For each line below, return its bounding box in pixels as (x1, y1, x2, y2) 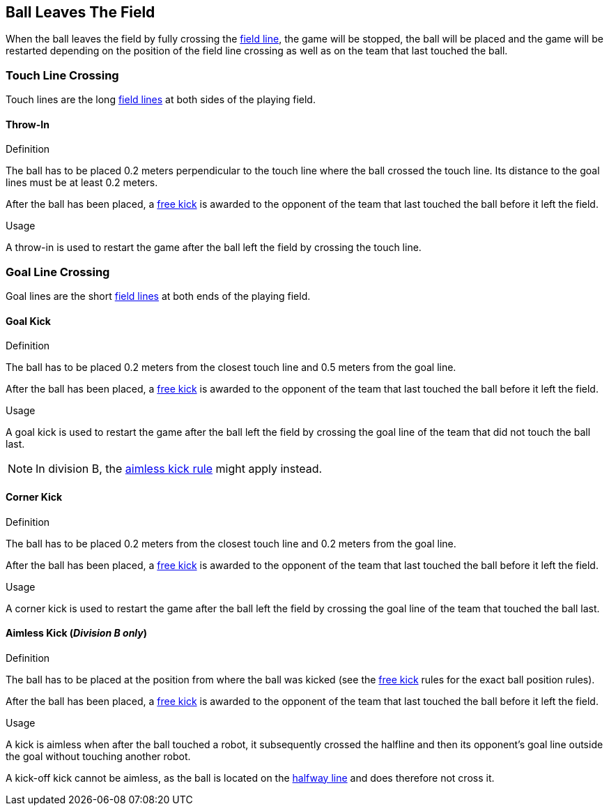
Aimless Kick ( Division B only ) (6, 627, 148, 639)
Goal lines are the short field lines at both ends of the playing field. (6, 290, 311, 303)
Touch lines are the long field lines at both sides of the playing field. (6, 93, 316, 106)
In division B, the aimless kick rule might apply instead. (36, 462, 323, 476)
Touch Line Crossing (6, 68, 119, 82)
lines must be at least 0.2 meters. (6, 176, 158, 189)
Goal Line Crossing (6, 264, 110, 279)
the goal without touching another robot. (6, 750, 191, 762)
